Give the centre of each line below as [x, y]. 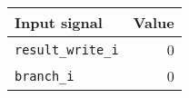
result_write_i [67, 49]
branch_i [45, 76]
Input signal [59, 22]
